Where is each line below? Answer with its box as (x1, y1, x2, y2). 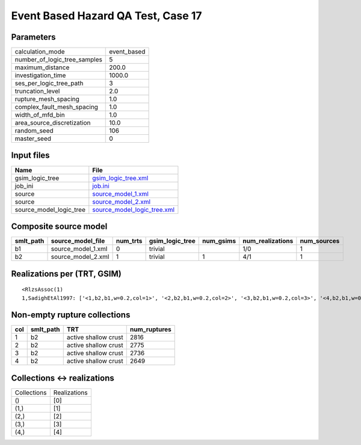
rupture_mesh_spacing (14, 95, 79, 104)
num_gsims (202, 237, 236, 245)
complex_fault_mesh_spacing (14, 103, 99, 111)
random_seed (14, 126, 54, 135)
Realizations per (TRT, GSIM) (11, 269, 122, 279)
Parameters (11, 32, 56, 42)
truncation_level (14, 87, 60, 96)
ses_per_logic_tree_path (14, 79, 84, 87)
